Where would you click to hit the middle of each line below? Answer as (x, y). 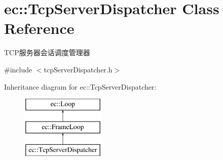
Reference (39, 28)
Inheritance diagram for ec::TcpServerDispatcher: (80, 86)
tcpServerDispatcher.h (78, 69)
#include (18, 69)
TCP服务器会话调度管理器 (47, 52)
